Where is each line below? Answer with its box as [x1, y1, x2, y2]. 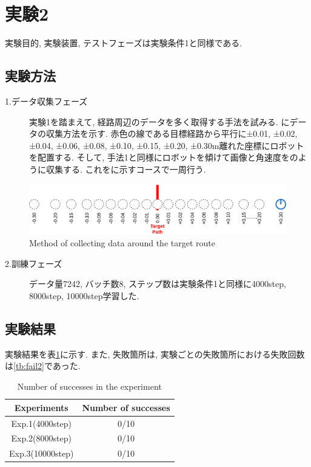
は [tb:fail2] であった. [5, 359, 81, 372]
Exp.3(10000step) [9, 447, 74, 460]
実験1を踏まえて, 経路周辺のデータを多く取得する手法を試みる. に [29, 115, 290, 128]
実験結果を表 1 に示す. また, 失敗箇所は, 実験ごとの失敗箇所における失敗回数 [5, 347, 305, 360]
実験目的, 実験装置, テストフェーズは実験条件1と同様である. [5, 36, 242, 49]
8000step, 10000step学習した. [29, 289, 139, 302]
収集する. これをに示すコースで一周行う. [45, 162, 206, 175]
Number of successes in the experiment [17, 380, 162, 393]
